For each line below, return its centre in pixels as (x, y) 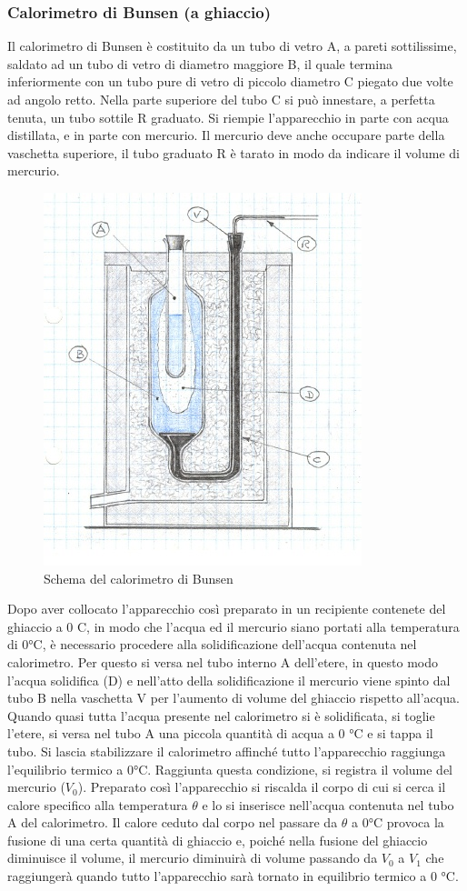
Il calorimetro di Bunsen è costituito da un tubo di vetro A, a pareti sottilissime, (232, 46)
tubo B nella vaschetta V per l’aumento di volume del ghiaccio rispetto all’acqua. (233, 698)
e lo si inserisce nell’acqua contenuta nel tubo (328, 804)
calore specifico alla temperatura (98, 804)
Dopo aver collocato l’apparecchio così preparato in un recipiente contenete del (227, 609)
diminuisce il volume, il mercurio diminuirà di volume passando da (193, 858)
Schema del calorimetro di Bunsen (139, 578)
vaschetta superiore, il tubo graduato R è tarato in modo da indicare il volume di (233, 152)
